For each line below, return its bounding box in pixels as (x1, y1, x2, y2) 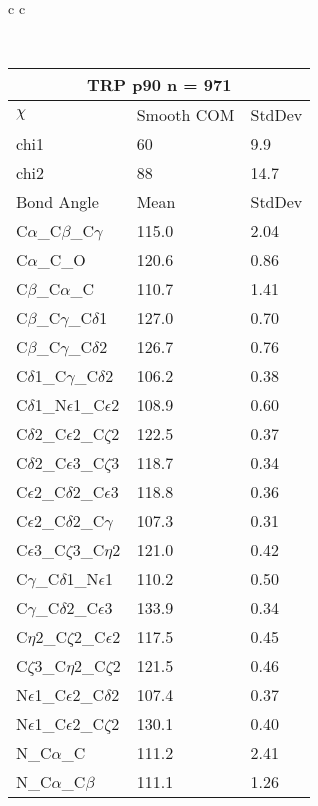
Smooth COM (136, 103, 235, 127)
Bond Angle (16, 190, 99, 214)
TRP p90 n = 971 (86, 73, 232, 97)
